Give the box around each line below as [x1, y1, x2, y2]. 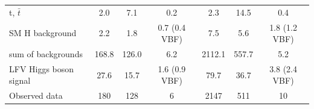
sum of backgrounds [9, 48, 83, 60]
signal [9, 74, 31, 87]
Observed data [9, 89, 63, 102]
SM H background [9, 26, 77, 39]
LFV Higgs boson [9, 62, 74, 75]
